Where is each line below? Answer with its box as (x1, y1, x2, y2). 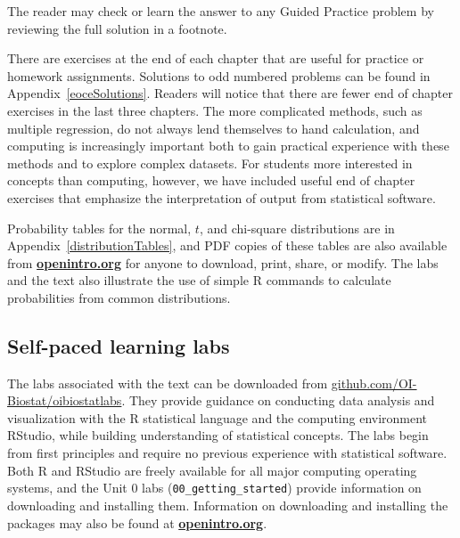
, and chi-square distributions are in (199, 218, 395, 237)
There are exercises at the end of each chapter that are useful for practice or (7, 49, 424, 68)
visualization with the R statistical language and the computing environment (7, 408, 428, 427)
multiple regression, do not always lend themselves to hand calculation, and (7, 118, 420, 137)
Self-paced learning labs (7, 331, 230, 359)
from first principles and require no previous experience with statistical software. (7, 444, 448, 462)
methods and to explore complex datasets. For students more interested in (7, 153, 413, 172)
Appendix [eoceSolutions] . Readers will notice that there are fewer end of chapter (7, 84, 453, 102)
